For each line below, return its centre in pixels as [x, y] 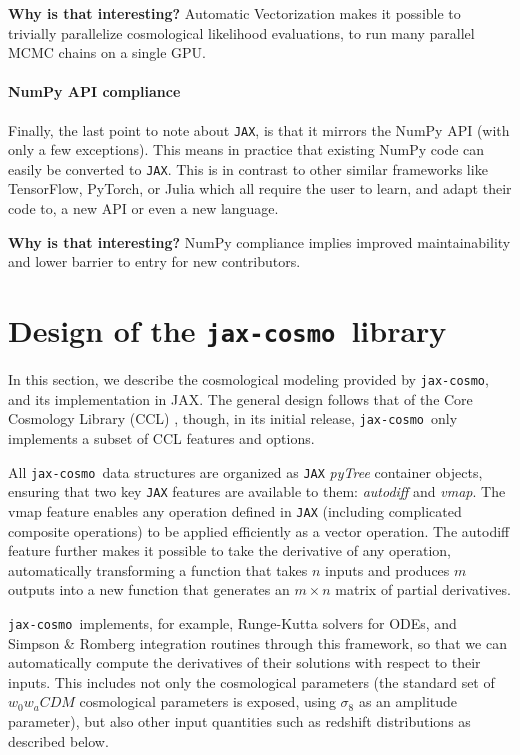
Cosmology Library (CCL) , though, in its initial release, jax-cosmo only [233, 418]
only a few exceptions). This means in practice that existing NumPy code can [246, 149]
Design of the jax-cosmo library [227, 330]
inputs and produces [387, 569]
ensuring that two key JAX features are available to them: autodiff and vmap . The [257, 491]
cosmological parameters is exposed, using [207, 701]
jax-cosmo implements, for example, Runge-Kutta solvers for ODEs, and [232, 622]
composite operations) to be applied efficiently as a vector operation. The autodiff [259, 530]
